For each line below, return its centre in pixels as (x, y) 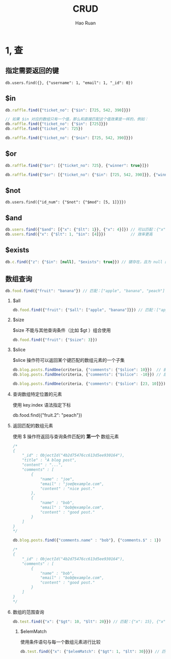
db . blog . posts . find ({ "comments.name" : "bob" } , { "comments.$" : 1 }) (87, 540)
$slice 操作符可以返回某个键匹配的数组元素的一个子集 (69, 360)
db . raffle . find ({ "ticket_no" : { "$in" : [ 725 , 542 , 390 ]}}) (68, 110)
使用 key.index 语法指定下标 (42, 405)
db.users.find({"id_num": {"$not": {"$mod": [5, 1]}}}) (66, 202)
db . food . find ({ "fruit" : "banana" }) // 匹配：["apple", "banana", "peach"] (85, 291)
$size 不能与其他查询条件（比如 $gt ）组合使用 (62, 330)
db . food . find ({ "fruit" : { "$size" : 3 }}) (55, 340)
